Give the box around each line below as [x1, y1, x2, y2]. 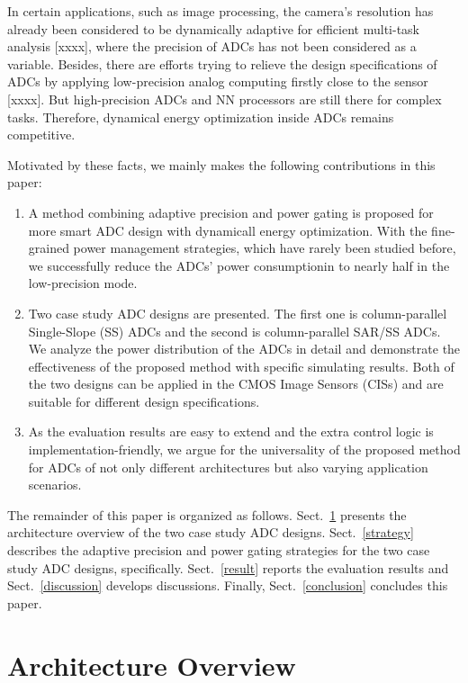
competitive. [7, 125, 76, 144]
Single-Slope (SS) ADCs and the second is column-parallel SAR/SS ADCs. [28, 321, 441, 340]
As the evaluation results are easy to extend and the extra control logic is [28, 422, 434, 441]
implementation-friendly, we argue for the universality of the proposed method [28, 440, 461, 459]
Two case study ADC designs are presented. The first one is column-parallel [28, 303, 447, 322]
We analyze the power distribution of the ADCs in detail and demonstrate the [28, 339, 461, 358]
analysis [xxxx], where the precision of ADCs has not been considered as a [7, 37, 417, 56]
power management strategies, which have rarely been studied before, [73, 238, 456, 257]
